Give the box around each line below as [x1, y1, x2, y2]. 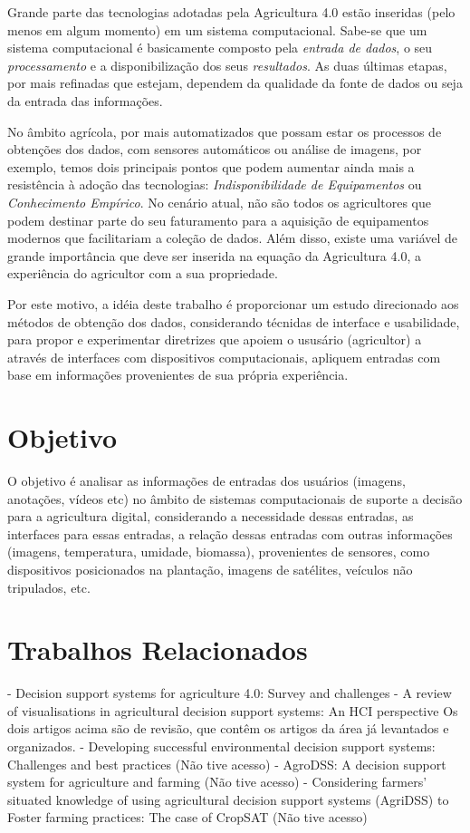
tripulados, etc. [7, 577, 91, 596]
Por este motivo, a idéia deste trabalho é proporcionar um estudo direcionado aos [7, 294, 459, 313]
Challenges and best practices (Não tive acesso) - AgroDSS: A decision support [7, 754, 446, 773]
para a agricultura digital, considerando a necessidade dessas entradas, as [7, 507, 414, 526]
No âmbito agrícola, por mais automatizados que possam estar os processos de [7, 121, 442, 140]
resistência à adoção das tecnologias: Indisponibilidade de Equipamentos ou [7, 175, 422, 194]
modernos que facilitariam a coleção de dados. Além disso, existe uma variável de [7, 228, 458, 247]
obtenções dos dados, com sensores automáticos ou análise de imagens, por [7, 140, 422, 159]
